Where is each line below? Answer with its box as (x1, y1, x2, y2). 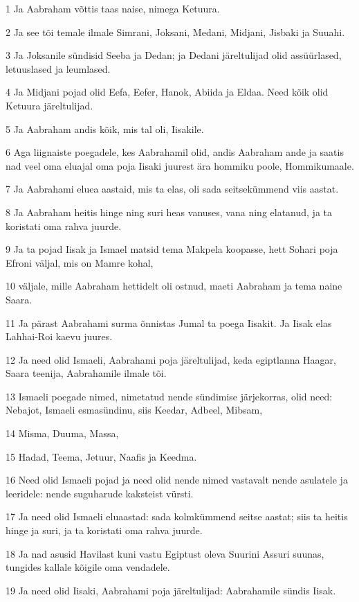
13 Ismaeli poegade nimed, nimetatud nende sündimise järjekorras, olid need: (6, 389, 333, 403)
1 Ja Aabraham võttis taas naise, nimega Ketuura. (6, 1, 220, 15)
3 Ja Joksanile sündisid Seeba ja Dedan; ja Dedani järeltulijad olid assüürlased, (6, 48, 342, 62)
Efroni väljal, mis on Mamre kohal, (6, 255, 154, 269)
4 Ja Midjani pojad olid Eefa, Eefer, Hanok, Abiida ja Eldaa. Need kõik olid (6, 85, 329, 99)
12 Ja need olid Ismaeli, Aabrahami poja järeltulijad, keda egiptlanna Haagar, (6, 352, 337, 366)
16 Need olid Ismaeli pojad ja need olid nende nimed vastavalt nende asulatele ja (6, 472, 348, 487)
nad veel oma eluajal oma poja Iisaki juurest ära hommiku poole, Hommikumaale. (6, 158, 354, 172)
